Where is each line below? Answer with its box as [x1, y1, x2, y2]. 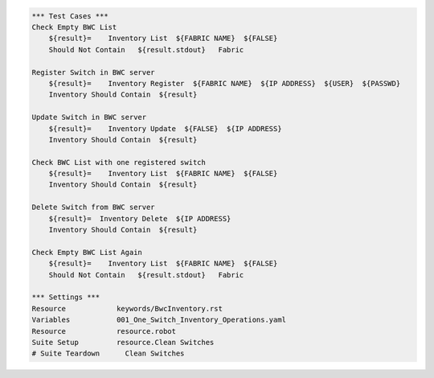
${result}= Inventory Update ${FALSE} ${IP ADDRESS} [48, 124, 282, 133]
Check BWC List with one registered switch [31, 158, 207, 166]
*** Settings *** [31, 293, 100, 302]
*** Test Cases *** [31, 11, 108, 20]
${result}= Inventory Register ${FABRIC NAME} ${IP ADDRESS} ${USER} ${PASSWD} [48, 79, 401, 88]
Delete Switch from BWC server [31, 203, 156, 212]
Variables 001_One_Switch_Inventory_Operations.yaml [31, 315, 287, 325]
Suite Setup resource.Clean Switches [31, 338, 215, 347]
